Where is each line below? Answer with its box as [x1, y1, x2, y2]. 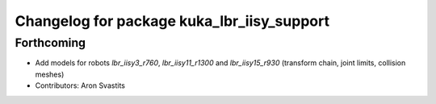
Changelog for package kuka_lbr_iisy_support [15, 12, 330, 30]
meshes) [35, 69, 65, 79]
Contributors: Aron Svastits [35, 81, 125, 90]
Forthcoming [15, 35, 86, 50]
